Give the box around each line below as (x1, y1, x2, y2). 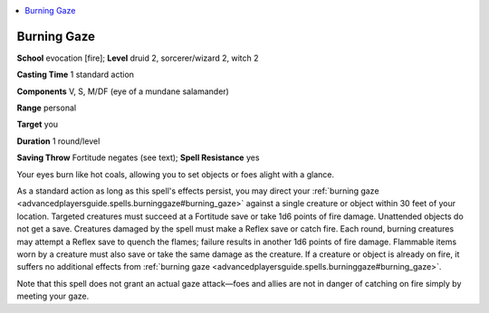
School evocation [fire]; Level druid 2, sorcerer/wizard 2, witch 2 (16, 52, 259, 63)
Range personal (16, 102, 77, 113)
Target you (16, 119, 59, 130)
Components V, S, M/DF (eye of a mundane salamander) (16, 86, 230, 97)
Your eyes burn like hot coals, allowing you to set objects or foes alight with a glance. (16, 168, 335, 180)
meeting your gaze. (16, 290, 90, 302)
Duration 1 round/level (16, 136, 101, 147)
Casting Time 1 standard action (16, 69, 135, 81)
